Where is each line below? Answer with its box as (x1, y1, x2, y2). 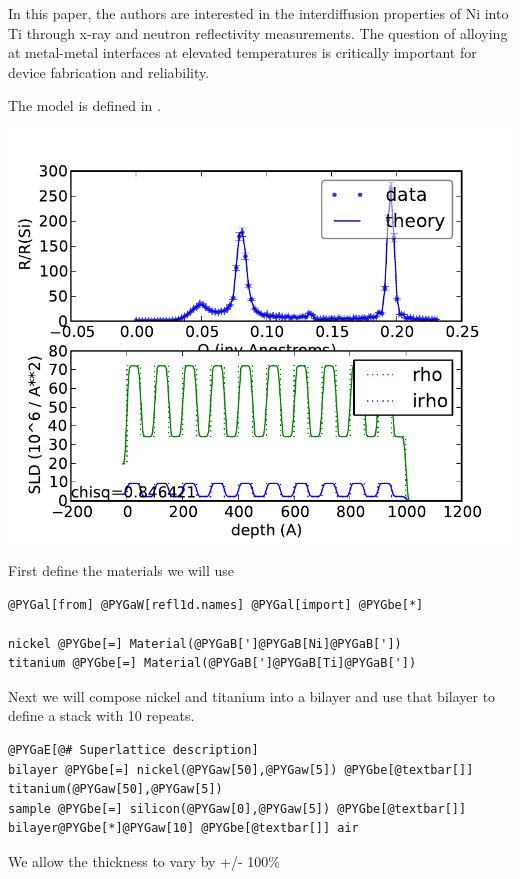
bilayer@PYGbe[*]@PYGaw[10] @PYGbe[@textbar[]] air (8, 821, 359, 836)
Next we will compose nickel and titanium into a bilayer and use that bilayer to (8, 685, 496, 706)
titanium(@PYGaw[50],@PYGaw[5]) (8, 782, 223, 797)
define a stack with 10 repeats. (8, 705, 195, 726)
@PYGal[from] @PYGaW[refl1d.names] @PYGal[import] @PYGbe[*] (8, 597, 424, 612)
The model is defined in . (8, 95, 161, 116)
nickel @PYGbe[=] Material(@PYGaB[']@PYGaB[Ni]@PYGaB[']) (8, 636, 402, 651)
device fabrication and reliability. (8, 61, 210, 82)
